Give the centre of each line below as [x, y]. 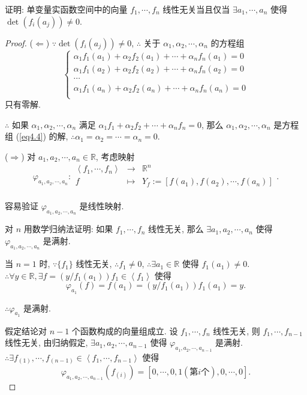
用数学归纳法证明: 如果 [68, 229]
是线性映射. [102, 206]
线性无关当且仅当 [196, 9]
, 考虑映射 [115, 157]
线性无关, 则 [237, 330]
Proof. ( [19, 42]
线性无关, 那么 [176, 229]
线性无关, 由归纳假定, [46, 342]
